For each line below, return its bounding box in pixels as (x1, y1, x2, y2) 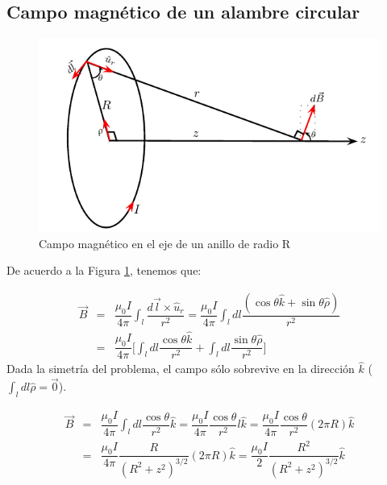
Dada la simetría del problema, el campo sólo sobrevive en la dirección (6, 360, 355, 377)
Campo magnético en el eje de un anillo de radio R (39, 234, 291, 251)
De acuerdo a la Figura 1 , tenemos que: (6, 262, 202, 279)
